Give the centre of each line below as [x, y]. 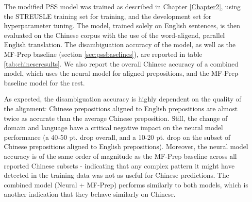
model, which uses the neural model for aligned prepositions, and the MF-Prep [121, 73]
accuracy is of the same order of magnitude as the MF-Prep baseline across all [120, 156]
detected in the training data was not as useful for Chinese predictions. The [117, 175]
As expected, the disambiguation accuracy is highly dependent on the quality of [123, 99]
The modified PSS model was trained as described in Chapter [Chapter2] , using [122, 6]
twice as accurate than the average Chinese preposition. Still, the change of [116, 118]
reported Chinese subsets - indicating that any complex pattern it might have [119, 165]
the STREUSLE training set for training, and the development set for [108, 16]
